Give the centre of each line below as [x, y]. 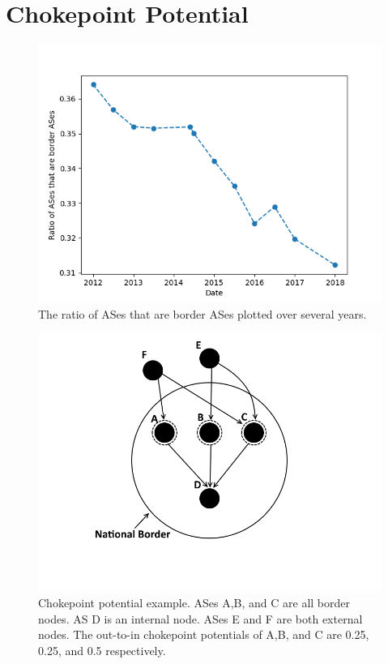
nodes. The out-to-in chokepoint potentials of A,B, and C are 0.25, [204, 634]
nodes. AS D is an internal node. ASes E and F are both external [200, 618]
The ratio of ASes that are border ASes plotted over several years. [203, 313]
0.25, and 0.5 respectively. [102, 650]
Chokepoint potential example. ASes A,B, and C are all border [194, 602]
